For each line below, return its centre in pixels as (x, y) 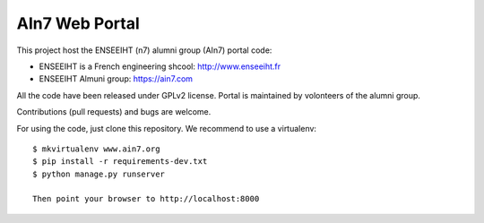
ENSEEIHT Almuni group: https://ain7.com (116, 79)
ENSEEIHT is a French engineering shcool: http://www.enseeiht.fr (160, 66)
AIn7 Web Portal (78, 23)
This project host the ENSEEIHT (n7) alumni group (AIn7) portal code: (144, 50)
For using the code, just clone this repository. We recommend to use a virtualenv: (167, 128)
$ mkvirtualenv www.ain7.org (96, 149)
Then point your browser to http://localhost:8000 (146, 199)
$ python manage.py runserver (99, 174)
